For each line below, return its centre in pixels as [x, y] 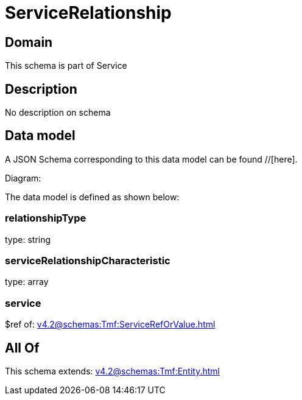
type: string [28, 239]
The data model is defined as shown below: [92, 197]
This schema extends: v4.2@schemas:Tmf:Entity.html [112, 371]
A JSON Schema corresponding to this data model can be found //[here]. [151, 159]
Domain [29, 42]
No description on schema [58, 113]
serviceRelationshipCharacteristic [88, 260]
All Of [22, 348]
